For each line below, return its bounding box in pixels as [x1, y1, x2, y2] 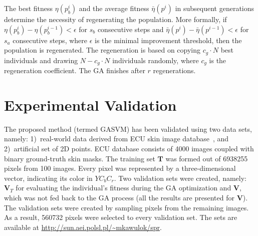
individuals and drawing [4, 55, 78, 65]
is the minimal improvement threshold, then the [95, 35, 242, 45]
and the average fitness [79, 3, 149, 13]
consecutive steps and [97, 24, 164, 34]
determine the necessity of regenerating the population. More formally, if [4, 14, 227, 24]
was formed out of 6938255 [165, 153, 248, 163]
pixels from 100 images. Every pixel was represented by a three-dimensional [4, 163, 236, 173]
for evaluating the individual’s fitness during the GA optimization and [16, 182, 231, 193]
